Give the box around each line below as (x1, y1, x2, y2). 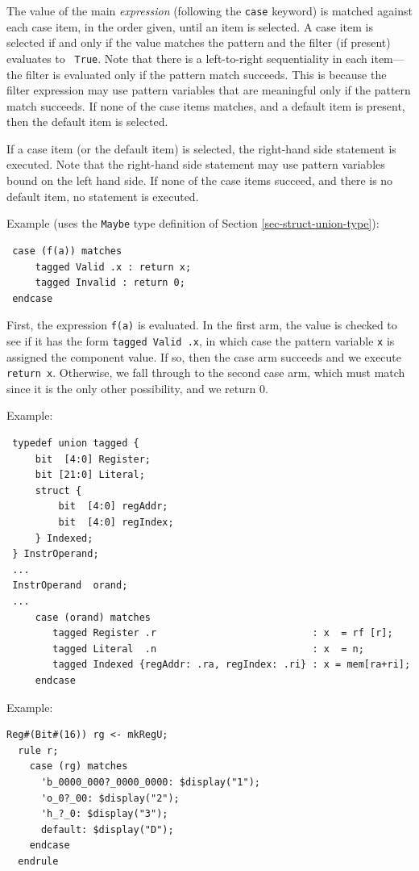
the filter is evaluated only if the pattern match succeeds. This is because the (6, 65, 387, 82)
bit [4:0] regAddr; (58, 500, 168, 513)
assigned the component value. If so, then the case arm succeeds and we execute (6, 348, 402, 365)
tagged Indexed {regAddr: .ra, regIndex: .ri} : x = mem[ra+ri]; (52, 659, 411, 671)
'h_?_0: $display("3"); (40, 808, 168, 820)
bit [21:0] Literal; (35, 469, 145, 481)
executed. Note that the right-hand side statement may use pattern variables (6, 156, 385, 173)
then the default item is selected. (6, 113, 168, 130)
